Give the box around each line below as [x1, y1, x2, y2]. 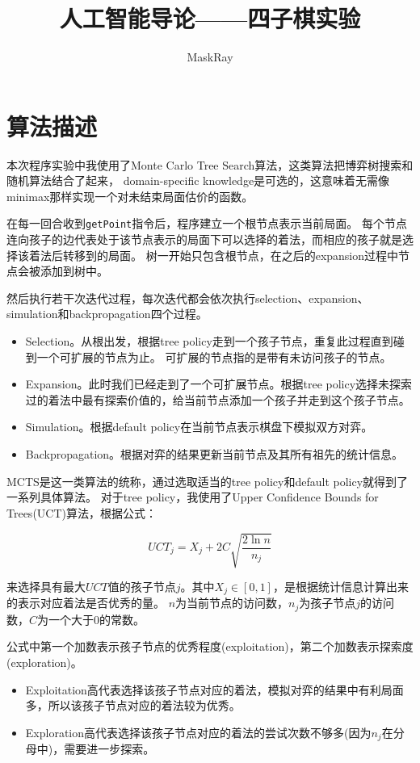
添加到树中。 [40, 262, 108, 279]
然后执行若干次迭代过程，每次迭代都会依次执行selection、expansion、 [6, 289, 369, 306]
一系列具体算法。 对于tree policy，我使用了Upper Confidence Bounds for [6, 488, 379, 505]
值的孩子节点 [107, 577, 176, 594]
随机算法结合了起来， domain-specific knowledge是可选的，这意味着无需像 [6, 172, 390, 189]
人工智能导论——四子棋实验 [59, 2, 361, 35]
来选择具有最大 [6, 577, 86, 594]
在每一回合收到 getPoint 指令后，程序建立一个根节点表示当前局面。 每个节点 [6, 215, 407, 232]
